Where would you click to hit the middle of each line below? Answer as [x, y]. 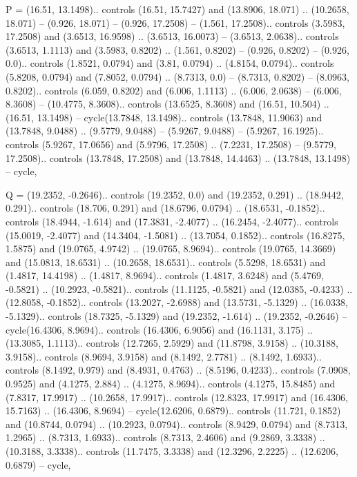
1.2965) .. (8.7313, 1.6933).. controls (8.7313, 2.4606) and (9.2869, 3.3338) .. [165, 437]
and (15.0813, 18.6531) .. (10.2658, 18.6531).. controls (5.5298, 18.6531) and [166, 262]
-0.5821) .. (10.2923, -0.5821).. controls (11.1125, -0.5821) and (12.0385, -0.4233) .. [179, 288]
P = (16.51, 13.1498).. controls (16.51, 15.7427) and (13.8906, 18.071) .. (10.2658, [177, 9]
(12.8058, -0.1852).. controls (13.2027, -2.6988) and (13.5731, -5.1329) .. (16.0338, [177, 302]
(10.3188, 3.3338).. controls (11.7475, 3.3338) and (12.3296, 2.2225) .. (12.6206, [172, 451]
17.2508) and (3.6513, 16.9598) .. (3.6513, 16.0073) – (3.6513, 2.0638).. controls [172, 36]
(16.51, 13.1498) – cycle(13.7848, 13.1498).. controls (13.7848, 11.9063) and [164, 117]
